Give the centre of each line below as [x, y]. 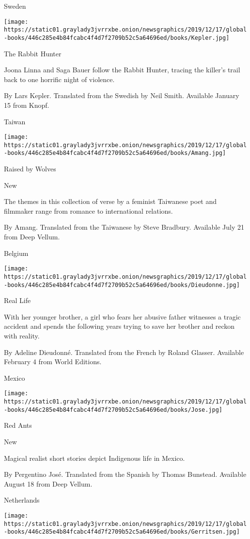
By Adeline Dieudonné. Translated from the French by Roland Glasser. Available [124, 352]
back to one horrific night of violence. [59, 79]
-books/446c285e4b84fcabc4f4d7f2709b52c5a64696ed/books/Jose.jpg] [113, 410]
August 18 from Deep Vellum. [48, 483]
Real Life [17, 300]
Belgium [16, 253]
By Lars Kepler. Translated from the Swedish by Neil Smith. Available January [122, 95]
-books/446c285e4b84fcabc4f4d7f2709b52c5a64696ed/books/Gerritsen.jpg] [122, 532]
